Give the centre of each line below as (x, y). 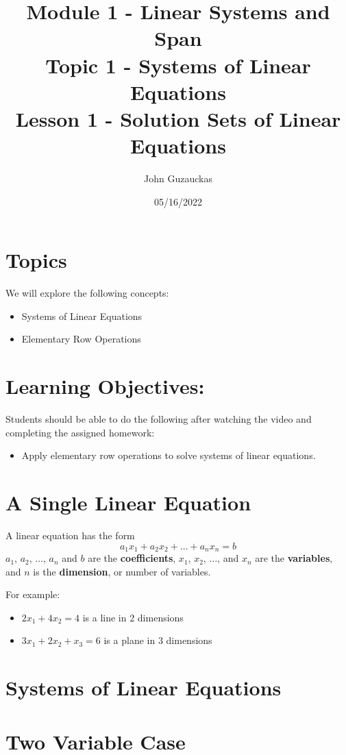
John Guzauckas (178, 178)
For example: (33, 594)
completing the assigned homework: (80, 432)
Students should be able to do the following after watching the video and (159, 419)
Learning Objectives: (105, 386)
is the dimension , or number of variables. (122, 571)
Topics (36, 260)
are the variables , (294, 558)
